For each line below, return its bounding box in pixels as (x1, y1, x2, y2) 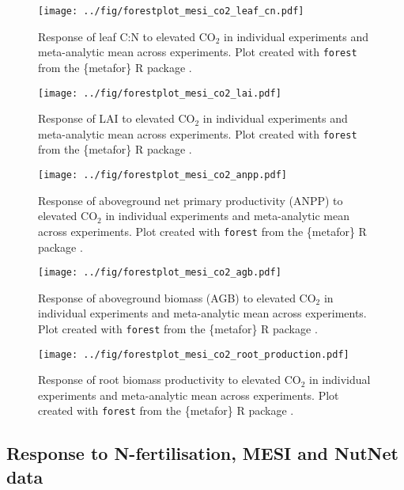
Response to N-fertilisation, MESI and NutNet (6, 441, 398, 465)
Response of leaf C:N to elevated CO (38, 28, 216, 44)
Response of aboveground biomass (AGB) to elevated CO (38, 289, 316, 306)
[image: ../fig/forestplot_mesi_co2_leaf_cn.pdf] (38, 6, 304, 17)
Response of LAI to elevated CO (38, 110, 195, 127)
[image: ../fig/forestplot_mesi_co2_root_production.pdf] (38, 348, 349, 360)
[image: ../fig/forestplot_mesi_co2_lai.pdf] (38, 87, 281, 99)
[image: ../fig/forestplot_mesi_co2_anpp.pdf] (38, 169, 287, 180)
